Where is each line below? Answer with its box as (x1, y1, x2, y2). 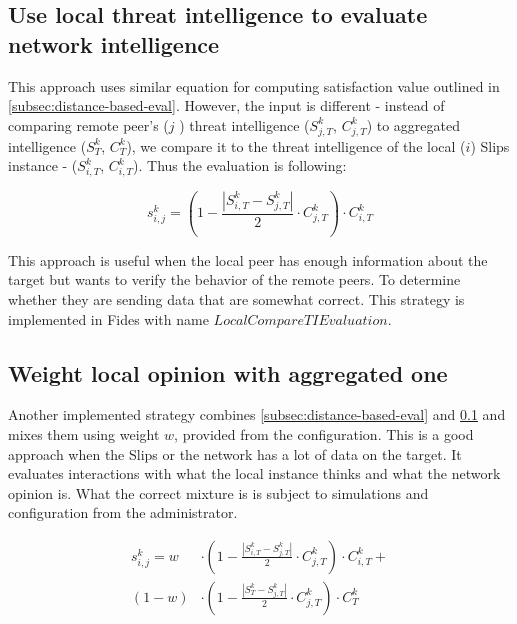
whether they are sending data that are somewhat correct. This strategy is (8, 288, 465, 309)
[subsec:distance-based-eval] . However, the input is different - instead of (8, 95, 445, 116)
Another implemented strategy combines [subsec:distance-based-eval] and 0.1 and (8, 404, 506, 425)
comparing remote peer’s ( (8, 114, 169, 135)
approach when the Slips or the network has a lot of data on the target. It (8, 443, 462, 464)
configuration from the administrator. (8, 502, 238, 523)
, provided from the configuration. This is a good (174, 423, 474, 444)
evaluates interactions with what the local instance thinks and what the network (8, 463, 501, 484)
